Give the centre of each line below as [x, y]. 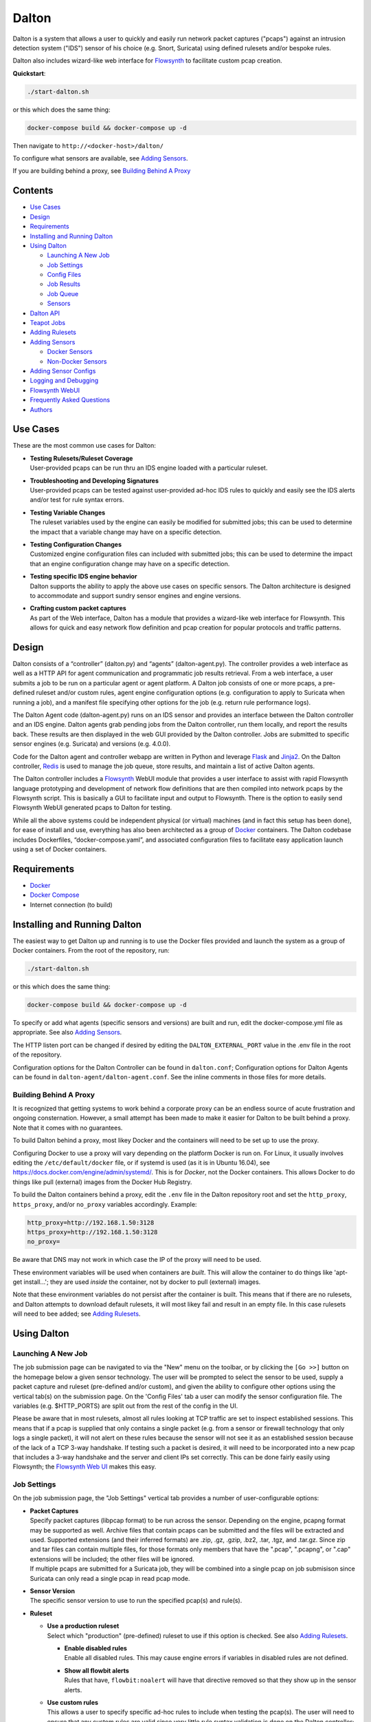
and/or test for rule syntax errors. [77, 500]
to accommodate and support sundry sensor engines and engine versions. [135, 595]
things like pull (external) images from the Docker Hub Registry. [102, 1182]
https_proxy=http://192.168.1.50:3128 [92, 1232]
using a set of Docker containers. [60, 849]
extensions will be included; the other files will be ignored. [112, 1559]
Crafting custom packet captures [78, 608]
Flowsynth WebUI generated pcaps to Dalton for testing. [92, 808]
